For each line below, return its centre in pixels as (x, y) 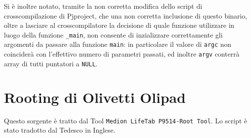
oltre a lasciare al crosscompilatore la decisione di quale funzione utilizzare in (119, 25)
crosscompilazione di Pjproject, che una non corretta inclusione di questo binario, (126, 15)
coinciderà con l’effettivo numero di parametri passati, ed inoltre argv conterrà (122, 54)
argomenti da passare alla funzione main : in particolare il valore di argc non (118, 44)
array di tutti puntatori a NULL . (51, 63)
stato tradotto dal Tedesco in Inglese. (60, 130)
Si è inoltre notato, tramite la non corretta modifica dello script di (103, 6)
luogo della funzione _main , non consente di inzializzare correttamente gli (113, 34)
